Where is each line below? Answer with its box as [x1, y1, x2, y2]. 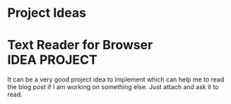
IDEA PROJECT [7, 52, 97, 68]
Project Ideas [7, 5, 87, 21]
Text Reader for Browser [7, 37, 153, 53]
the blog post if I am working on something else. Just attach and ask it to [7, 83, 219, 91]
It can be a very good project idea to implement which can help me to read [7, 75, 225, 84]
